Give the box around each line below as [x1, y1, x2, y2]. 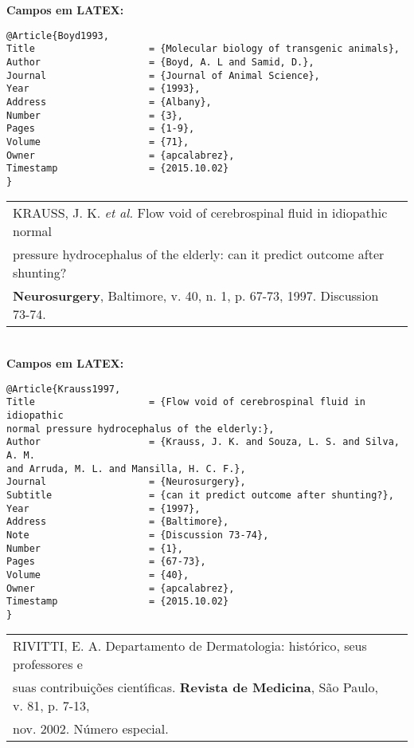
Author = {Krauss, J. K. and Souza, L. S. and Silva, [6, 436, 400, 448]
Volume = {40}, [6, 569, 189, 581]
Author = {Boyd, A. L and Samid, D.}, [6, 56, 314, 68]
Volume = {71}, [6, 136, 189, 148]
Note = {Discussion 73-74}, [6, 529, 269, 541]
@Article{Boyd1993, [6, 30, 109, 41]
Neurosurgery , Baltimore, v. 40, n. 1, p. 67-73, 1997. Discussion [13, 286, 379, 305]
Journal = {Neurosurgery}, [6, 476, 246, 488]
